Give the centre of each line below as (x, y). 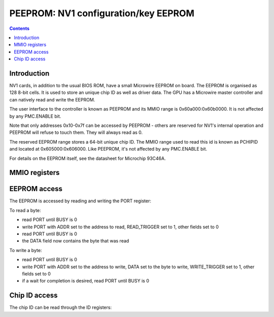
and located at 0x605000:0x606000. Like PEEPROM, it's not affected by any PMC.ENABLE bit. (108, 149)
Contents (20, 28)
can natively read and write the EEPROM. (52, 99)
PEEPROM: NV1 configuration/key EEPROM (102, 13)
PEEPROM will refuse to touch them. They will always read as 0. (76, 132)
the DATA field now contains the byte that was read (76, 241)
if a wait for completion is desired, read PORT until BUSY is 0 (85, 281)
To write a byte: (26, 250)
